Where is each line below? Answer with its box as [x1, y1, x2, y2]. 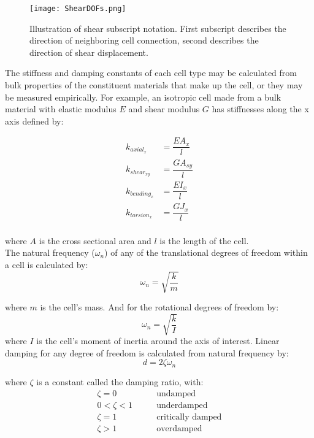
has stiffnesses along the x [212, 102, 309, 115]
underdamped [156, 401, 208, 410]
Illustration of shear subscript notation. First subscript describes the [29, 21, 286, 34]
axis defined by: [5, 114, 64, 127]
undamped [156, 389, 196, 398]
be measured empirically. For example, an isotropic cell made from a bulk [5, 90, 281, 103]
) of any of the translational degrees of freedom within [104, 246, 308, 259]
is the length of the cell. [159, 234, 249, 247]
